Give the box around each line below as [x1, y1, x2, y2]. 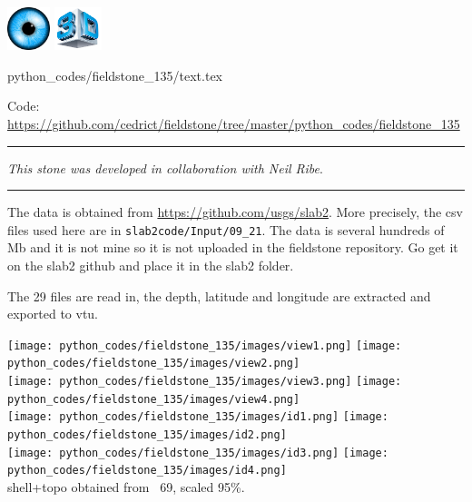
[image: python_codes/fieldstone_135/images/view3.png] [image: [7, 375, 402, 389]
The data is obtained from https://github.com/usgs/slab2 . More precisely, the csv [7, 202, 463, 221]
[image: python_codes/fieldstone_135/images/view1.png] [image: [7, 339, 402, 352]
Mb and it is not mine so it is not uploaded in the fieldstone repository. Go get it [7, 238, 458, 257]
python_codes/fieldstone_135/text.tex [7, 65, 223, 84]
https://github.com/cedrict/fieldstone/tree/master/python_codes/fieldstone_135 [7, 114, 460, 133]
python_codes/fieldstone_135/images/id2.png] [7, 428, 287, 442]
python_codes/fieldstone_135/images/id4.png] [7, 464, 287, 477]
